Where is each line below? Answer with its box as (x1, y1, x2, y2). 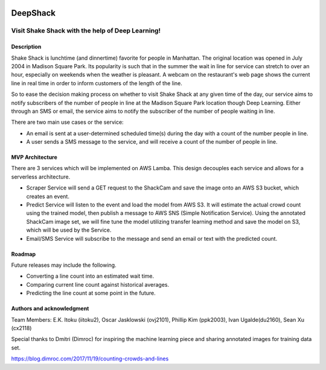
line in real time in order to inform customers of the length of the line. (11, 79, 182, 87)
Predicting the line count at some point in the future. (26, 290, 156, 297)
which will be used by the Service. (26, 226, 112, 234)
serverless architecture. (11, 173, 71, 180)
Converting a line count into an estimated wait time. (26, 272, 155, 280)
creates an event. (26, 193, 69, 200)
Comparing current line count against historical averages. (26, 281, 170, 288)
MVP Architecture (11, 154, 57, 161)
